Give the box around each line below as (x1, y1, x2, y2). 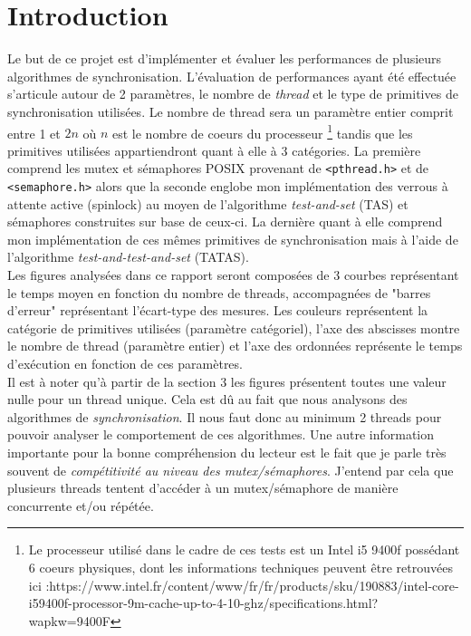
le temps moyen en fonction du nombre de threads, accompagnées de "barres (7, 283, 431, 302)
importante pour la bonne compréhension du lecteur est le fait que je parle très (7, 442, 447, 461)
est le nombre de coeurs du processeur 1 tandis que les (111, 120, 413, 142)
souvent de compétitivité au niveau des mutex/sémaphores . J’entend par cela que (7, 460, 454, 479)
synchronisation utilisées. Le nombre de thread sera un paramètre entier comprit (7, 101, 454, 120)
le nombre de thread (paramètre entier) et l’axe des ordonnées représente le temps (7, 336, 463, 355)
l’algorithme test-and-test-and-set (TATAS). (7, 247, 249, 266)
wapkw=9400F (28, 611, 111, 630)
